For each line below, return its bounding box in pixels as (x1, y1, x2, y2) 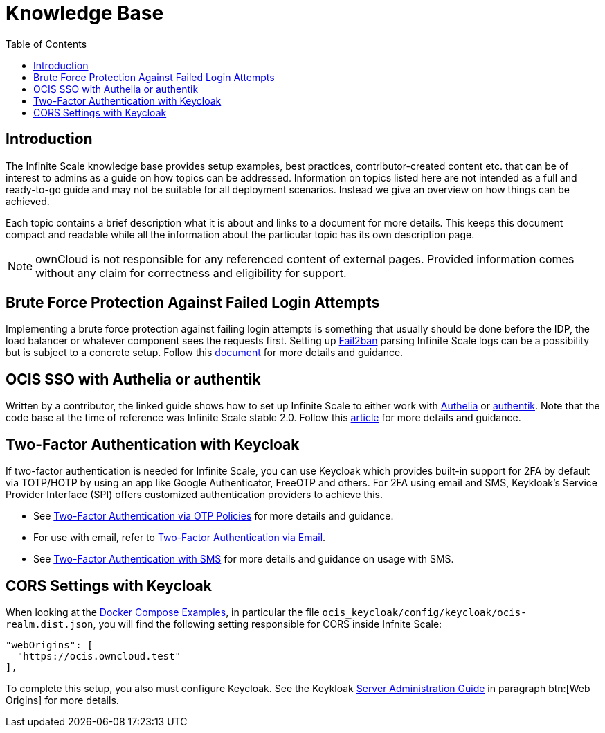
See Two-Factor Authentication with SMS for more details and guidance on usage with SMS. (33, 553, 454, 565)
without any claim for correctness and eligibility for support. (35, 265, 347, 280)
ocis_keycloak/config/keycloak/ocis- (322, 606, 527, 618)
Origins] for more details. (6, 694, 119, 706)
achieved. (6, 195, 50, 207)
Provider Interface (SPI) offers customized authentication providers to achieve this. (6, 488, 383, 501)
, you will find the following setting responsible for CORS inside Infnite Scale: (93, 617, 442, 630)
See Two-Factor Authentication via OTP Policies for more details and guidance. (33, 510, 394, 522)
